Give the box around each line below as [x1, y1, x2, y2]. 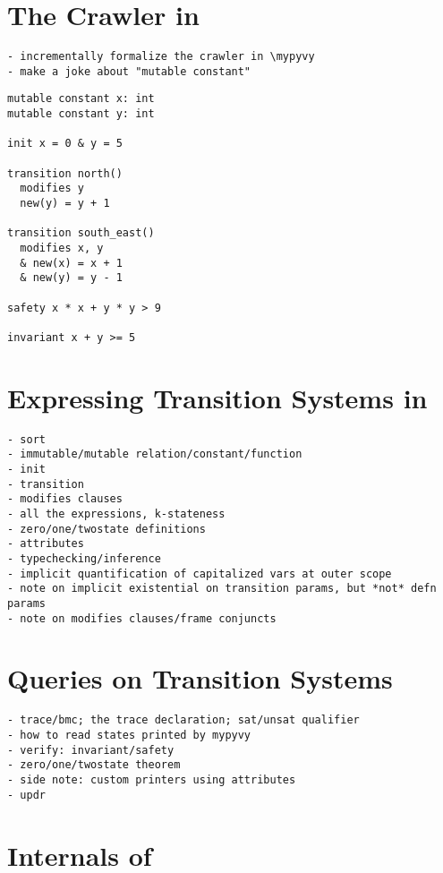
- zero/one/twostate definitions [7, 522, 206, 535]
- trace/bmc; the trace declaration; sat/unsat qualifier [7, 714, 360, 727]
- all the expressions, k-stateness [7, 508, 226, 520]
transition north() [7, 167, 123, 180]
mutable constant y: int [7, 107, 155, 121]
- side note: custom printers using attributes [7, 774, 296, 786]
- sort [7, 432, 46, 446]
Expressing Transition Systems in [7, 379, 428, 415]
